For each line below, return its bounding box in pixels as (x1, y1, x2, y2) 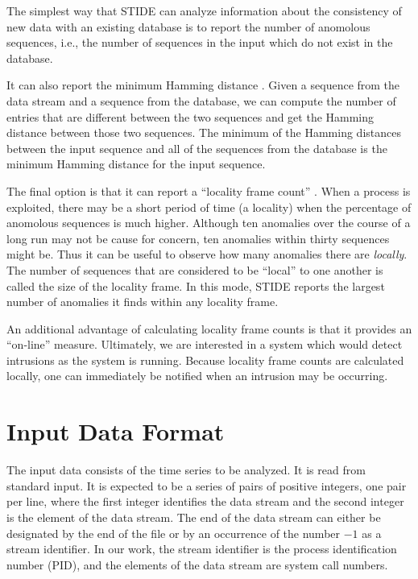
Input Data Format (6, 415, 225, 448)
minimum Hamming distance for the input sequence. (6, 155, 266, 172)
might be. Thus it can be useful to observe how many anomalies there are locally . (6, 246, 408, 263)
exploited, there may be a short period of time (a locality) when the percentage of (6, 198, 412, 215)
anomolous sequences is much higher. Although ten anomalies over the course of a (6, 214, 411, 231)
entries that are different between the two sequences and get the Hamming (6, 108, 375, 125)
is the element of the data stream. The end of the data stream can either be (6, 508, 381, 525)
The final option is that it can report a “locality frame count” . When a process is (6, 182, 411, 199)
